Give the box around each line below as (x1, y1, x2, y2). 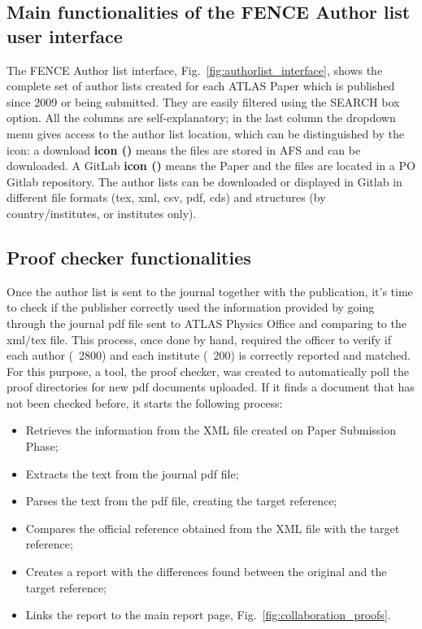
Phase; (25, 438, 59, 455)
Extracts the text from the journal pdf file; (25, 465, 239, 482)
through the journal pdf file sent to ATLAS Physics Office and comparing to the (7, 314, 407, 331)
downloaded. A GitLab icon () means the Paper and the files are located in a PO (7, 157, 415, 174)
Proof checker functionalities (7, 244, 251, 269)
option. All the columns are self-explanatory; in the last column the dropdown (7, 109, 396, 126)
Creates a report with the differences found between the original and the (25, 563, 387, 580)
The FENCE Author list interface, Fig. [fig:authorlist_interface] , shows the (7, 61, 383, 78)
